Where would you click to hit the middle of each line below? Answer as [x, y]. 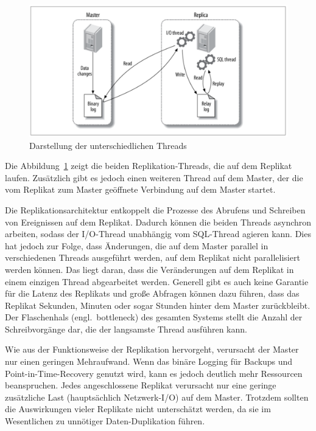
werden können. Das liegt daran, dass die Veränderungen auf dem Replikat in [149, 269]
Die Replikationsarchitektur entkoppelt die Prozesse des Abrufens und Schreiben [155, 209]
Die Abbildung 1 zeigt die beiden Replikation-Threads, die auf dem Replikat [149, 166]
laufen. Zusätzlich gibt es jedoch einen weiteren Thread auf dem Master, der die [154, 177]
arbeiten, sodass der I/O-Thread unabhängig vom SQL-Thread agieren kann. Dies [158, 234]
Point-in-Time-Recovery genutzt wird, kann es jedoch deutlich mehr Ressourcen [154, 373]
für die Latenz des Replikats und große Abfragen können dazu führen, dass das [152, 293]
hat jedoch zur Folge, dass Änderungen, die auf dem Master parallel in [137, 245]
